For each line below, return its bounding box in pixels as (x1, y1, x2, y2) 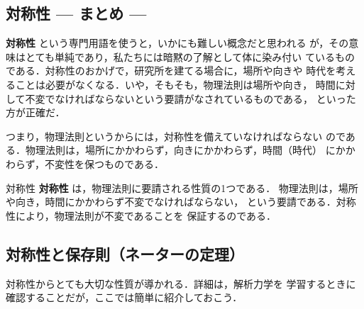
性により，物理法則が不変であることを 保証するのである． (6, 208, 277, 223)
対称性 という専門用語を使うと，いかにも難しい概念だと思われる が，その (6, 35, 349, 50)
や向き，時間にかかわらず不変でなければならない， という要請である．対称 (6, 194, 356, 209)
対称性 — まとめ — (6, 2, 147, 24)
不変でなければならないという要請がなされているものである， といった (25, 91, 356, 106)
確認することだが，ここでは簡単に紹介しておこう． (6, 290, 243, 305)
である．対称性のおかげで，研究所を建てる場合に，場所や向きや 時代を (6, 63, 336, 78)
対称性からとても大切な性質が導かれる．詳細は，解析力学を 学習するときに (6, 276, 356, 291)
